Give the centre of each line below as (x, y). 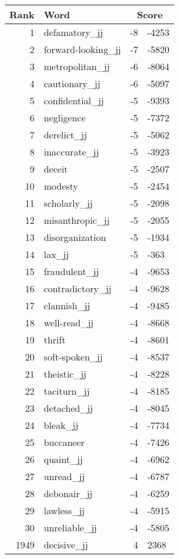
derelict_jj (65, 135)
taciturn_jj (67, 391)
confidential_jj (74, 100)
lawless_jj (64, 510)
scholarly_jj (68, 203)
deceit (56, 169)
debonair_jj (68, 493)
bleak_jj (61, 425)
